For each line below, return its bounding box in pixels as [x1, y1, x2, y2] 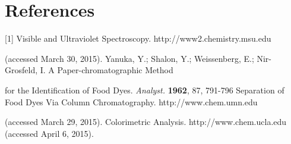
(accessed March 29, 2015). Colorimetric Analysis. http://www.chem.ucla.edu [5, 115, 287, 128]
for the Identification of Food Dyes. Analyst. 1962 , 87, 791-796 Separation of [5, 83, 284, 96]
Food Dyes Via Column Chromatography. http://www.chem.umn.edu [5, 95, 258, 108]
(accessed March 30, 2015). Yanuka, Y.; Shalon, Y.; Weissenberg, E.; [5, 52, 254, 64]
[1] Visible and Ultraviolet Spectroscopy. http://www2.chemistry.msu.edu [5, 32, 271, 45]
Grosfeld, [5, 64, 38, 76]
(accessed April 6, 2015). [5, 127, 94, 139]
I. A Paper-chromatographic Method [40, 64, 173, 76]
